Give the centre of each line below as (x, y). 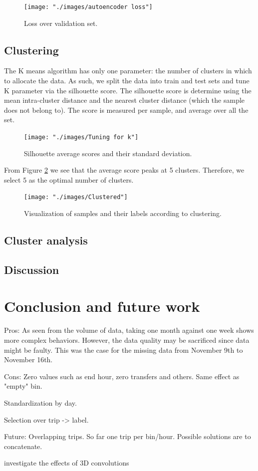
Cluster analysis (46, 240)
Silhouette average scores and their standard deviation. (108, 153)
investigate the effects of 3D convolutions (67, 463)
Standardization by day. (40, 402)
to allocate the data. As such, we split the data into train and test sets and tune (127, 81)
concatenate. (23, 446)
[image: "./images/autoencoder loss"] (88, 7)
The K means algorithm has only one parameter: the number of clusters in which (128, 71)
